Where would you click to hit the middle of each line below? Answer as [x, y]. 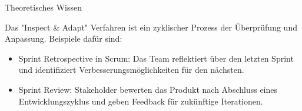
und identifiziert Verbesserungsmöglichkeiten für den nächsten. [131, 70]
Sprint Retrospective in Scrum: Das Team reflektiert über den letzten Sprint [156, 58]
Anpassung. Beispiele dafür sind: [64, 38]
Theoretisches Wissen [43, 7]
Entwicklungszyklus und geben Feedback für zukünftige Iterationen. [141, 101]
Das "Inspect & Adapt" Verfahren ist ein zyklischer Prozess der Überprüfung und [151, 27]
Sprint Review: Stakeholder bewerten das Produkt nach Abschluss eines [148, 89]
